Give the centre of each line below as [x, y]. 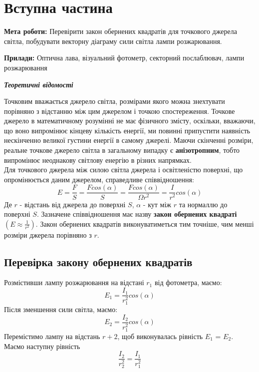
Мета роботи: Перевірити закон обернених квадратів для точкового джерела [121, 31]
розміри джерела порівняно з [48, 234]
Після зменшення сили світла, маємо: [61, 309]
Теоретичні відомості [39, 84]
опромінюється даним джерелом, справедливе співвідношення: [99, 179]
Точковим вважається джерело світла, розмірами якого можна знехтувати [115, 101]
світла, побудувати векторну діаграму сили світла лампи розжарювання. [113, 41]
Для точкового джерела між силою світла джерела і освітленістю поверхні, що [124, 170]
